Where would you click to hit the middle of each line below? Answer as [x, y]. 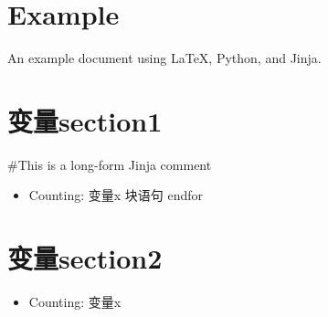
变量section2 [85, 258]
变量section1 [85, 120]
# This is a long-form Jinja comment [110, 164]
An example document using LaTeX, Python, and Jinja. [164, 58]
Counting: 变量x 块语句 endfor [116, 195]
